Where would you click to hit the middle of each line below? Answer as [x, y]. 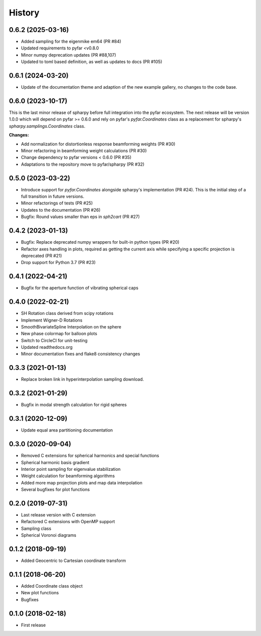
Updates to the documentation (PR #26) [61, 210]
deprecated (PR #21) [42, 256]
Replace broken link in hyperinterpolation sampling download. [83, 379]
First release [33, 625]
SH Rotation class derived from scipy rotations [67, 313]
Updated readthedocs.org [47, 347]
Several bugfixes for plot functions [55, 490]
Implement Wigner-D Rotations [52, 320]
